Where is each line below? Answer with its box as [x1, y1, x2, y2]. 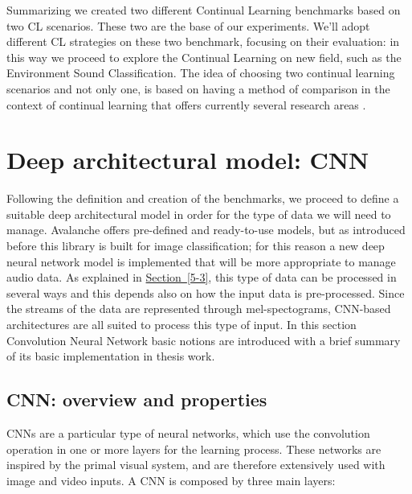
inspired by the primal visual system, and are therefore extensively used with [6, 456, 385, 473]
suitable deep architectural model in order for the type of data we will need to [6, 205, 391, 222]
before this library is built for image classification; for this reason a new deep [6, 237, 385, 254]
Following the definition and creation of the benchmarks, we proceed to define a [6, 190, 399, 207]
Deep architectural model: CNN [6, 143, 369, 176]
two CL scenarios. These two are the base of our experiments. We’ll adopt [6, 17, 370, 34]
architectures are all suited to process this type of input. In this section [6, 316, 357, 333]
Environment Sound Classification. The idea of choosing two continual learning [6, 64, 395, 81]
